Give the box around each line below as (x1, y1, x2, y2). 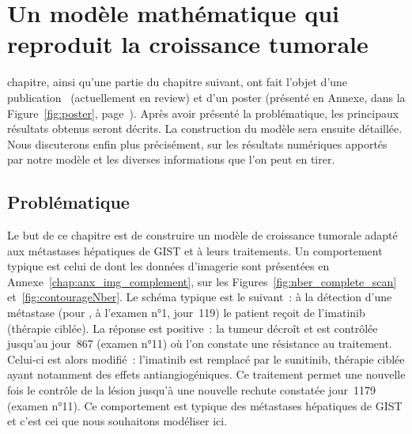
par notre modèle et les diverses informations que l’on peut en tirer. (7, 151, 335, 168)
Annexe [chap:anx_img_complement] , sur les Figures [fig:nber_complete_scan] (7, 273, 397, 289)
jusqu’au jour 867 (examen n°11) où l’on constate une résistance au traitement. (7, 335, 392, 352)
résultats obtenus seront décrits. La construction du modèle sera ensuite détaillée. (7, 120, 403, 137)
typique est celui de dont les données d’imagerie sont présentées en (7, 258, 330, 274)
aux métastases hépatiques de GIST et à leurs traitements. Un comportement (7, 242, 383, 259)
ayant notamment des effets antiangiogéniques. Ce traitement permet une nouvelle (7, 366, 406, 383)
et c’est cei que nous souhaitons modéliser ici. (7, 413, 228, 429)
